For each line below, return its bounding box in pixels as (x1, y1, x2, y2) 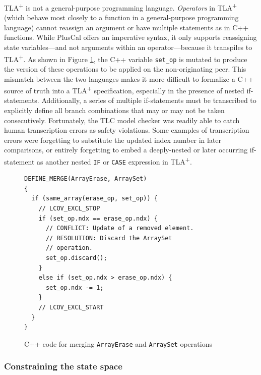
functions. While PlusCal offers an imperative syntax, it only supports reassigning (4, 32, 257, 42)
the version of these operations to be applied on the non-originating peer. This (4, 63, 246, 74)
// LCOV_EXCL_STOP (38, 205, 100, 212)
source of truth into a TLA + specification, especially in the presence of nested (4, 84, 244, 95)
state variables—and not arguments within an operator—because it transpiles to (4, 42, 252, 52)
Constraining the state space (4, 360, 122, 372)
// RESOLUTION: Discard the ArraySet (45, 234, 172, 242)
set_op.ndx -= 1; (45, 284, 104, 291)
